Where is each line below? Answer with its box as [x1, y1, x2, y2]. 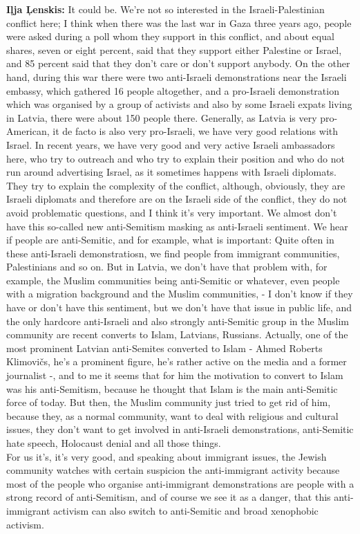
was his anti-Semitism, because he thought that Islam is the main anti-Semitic [6, 381, 338, 396]
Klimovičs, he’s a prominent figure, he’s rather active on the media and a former [6, 354, 347, 369]
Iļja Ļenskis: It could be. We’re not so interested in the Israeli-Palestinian [6, 2, 325, 16]
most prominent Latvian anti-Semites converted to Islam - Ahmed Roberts [6, 340, 323, 355]
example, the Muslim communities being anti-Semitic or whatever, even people [6, 273, 340, 287]
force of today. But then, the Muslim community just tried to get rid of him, [6, 395, 331, 409]
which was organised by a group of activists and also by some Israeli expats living [6, 97, 352, 111]
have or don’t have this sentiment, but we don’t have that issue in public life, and [6, 300, 352, 315]
